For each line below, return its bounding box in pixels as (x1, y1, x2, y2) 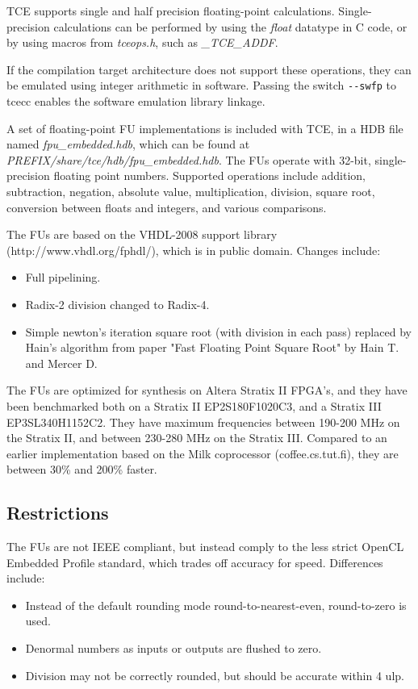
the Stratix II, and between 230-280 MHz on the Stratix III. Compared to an (6, 429, 387, 446)
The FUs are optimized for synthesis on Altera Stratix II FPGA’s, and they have (6, 382, 408, 399)
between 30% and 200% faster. (6, 461, 157, 478)
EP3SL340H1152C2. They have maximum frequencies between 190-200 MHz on (6, 413, 400, 430)
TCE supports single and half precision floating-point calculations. (6, 2, 335, 19)
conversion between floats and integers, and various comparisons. (6, 198, 327, 215)
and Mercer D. (25, 354, 98, 371)
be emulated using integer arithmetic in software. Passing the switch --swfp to (6, 77, 397, 94)
